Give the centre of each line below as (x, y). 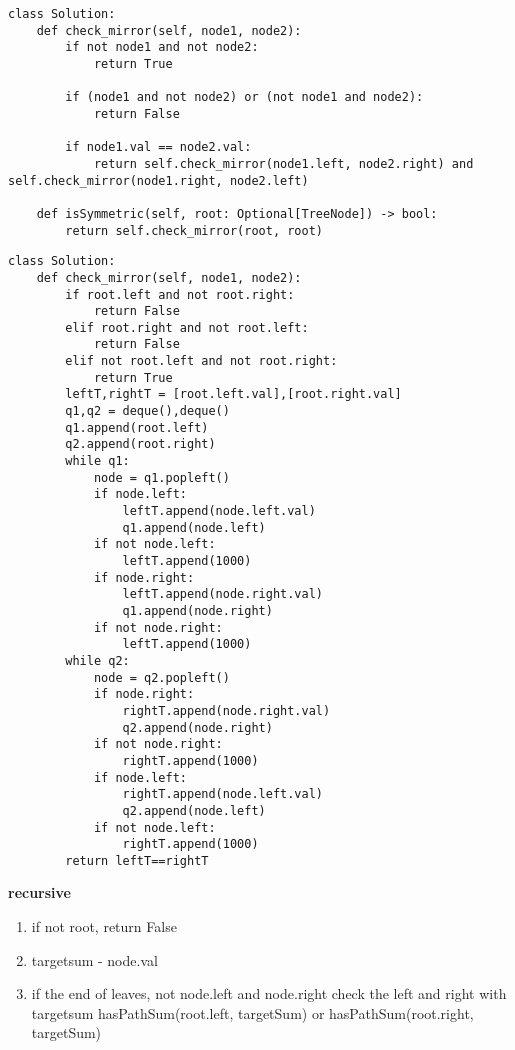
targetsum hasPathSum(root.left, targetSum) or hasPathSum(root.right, (252, 1012)
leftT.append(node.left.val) (219, 511)
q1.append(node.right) (197, 610)
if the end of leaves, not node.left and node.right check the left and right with (269, 993)
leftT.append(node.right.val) (222, 594)
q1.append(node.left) (194, 527)
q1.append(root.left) (137, 427)
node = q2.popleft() (161, 677)
